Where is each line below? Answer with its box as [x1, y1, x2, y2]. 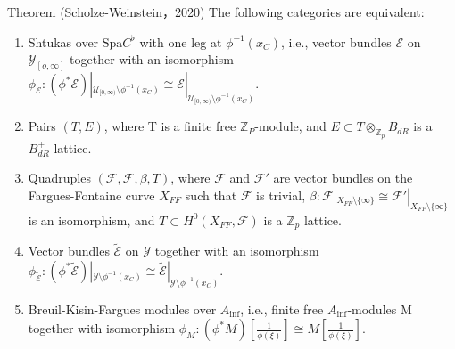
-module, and [254, 117, 327, 135]
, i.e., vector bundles [281, 32, 392, 51]
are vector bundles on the [273, 168, 413, 187]
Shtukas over [28, 32, 99, 51]
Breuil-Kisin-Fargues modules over [28, 299, 217, 318]
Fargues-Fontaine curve [28, 185, 155, 204]
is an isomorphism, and [28, 210, 155, 229]
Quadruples [28, 168, 91, 187]
